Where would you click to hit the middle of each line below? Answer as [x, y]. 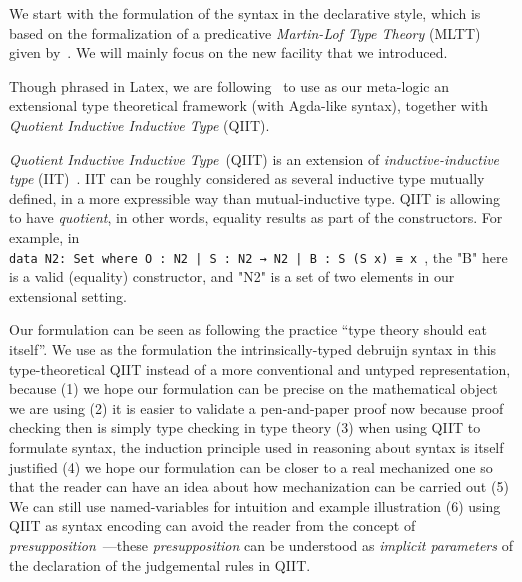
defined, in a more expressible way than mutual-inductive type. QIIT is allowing [255, 197]
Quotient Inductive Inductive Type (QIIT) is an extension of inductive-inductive [254, 158]
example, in [44, 236]
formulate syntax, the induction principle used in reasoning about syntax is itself [256, 446]
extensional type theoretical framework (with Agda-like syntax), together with [249, 105]
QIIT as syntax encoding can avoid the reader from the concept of [212, 525]
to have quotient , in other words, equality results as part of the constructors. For [256, 217]
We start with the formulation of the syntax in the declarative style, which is [245, 13]
